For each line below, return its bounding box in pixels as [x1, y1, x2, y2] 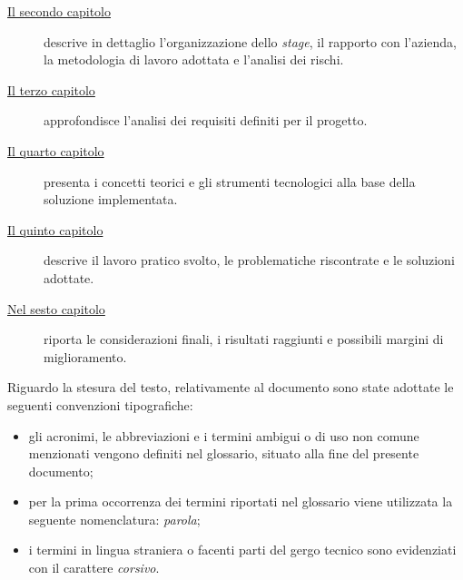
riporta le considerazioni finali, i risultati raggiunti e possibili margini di [44, 329, 444, 349]
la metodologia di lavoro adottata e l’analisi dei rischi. [44, 50, 344, 69]
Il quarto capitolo [7, 141, 104, 160]
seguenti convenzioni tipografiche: [7, 395, 193, 414]
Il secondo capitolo [7, 2, 112, 20]
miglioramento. [44, 347, 127, 366]
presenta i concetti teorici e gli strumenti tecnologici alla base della [44, 172, 416, 191]
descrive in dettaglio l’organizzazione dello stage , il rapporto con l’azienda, [44, 32, 457, 51]
